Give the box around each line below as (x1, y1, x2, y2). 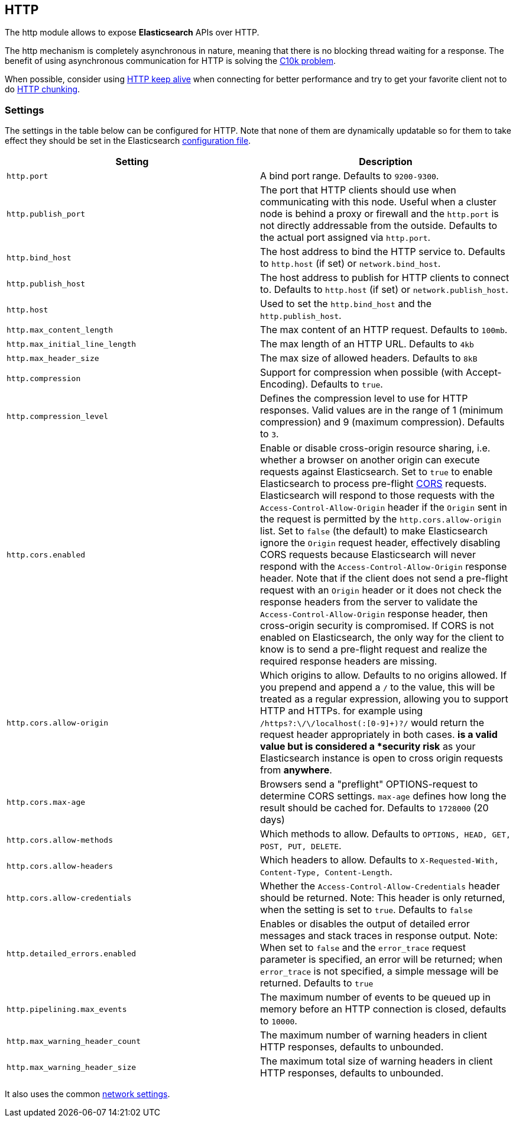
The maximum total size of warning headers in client (260, 1055, 493, 1068)
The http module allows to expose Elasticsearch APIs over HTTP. (5, 27, 259, 38)
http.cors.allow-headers (7, 861, 113, 870)
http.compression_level (7, 411, 109, 421)
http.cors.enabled (7, 550, 86, 559)
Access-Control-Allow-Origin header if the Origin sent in (260, 501, 507, 514)
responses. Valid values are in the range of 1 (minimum (260, 404, 504, 417)
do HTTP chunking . (5, 84, 80, 95)
